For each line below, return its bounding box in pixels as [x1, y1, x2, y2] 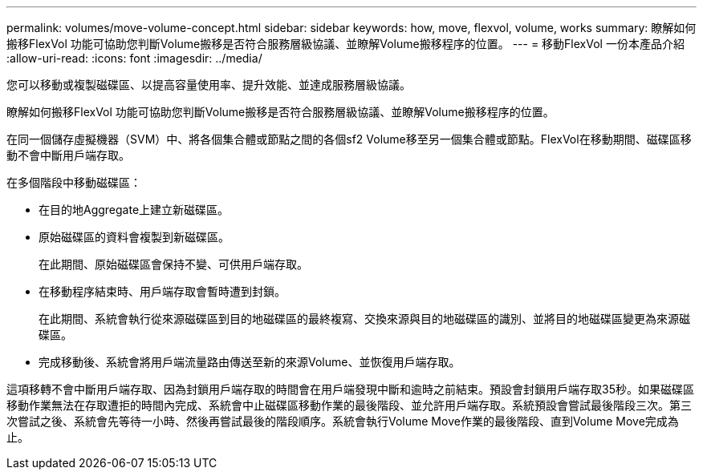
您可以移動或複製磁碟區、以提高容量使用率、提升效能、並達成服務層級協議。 [6, 78, 411, 91]
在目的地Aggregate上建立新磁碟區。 [39, 203, 230, 216]
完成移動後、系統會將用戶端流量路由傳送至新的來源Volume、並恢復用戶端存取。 [39, 355, 461, 369]
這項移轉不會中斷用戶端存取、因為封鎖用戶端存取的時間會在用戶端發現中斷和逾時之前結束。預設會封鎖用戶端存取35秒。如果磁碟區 [6, 382, 694, 396]
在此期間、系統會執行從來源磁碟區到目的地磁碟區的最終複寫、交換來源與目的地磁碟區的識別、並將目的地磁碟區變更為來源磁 [39, 312, 690, 325]
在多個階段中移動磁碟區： [6, 175, 141, 189]
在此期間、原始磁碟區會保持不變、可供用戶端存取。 [39, 257, 308, 271]
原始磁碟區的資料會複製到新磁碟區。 [39, 230, 230, 244]
